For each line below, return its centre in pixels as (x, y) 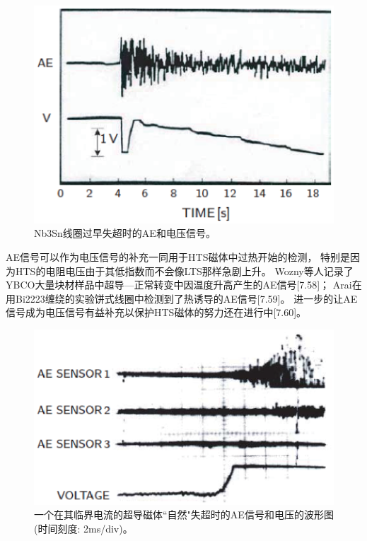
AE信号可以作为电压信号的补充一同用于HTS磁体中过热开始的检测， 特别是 (178, 257)
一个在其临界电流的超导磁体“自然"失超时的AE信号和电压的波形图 (184, 514)
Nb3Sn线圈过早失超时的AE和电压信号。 (125, 233)
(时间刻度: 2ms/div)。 (83, 529)
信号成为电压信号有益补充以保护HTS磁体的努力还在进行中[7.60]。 (156, 312)
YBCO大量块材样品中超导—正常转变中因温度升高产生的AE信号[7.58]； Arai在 (184, 285)
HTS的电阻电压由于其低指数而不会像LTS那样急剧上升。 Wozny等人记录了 (184, 270)
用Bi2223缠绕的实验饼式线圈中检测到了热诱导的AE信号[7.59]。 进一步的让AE (182, 298)
